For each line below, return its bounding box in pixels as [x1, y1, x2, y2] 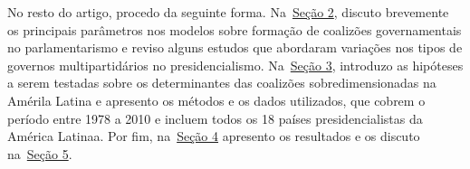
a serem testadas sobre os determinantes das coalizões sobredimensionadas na [7, 73, 436, 92]
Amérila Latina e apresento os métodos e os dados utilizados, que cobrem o [7, 90, 426, 109]
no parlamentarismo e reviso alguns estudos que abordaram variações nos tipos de [7, 38, 463, 57]
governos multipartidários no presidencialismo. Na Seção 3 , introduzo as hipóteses [7, 55, 464, 74]
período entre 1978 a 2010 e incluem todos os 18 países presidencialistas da [7, 108, 423, 127]
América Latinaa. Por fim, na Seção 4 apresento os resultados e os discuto [7, 127, 420, 146]
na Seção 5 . [7, 144, 72, 163]
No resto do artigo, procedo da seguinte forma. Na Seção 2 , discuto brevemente [7, 3, 449, 21]
